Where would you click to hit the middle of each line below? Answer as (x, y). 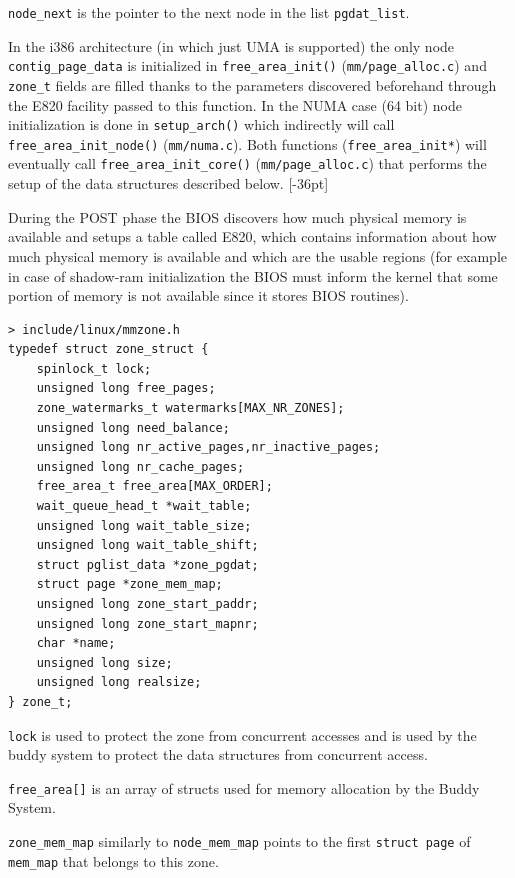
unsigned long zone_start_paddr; (147, 604)
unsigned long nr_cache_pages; (140, 466)
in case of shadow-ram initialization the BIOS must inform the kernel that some (253, 275)
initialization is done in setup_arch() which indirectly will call (201, 124)
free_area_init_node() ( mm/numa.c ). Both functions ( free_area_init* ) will (247, 143)
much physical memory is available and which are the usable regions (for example (257, 255)
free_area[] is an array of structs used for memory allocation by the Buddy (244, 787)
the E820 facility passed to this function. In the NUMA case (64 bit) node (235, 104)
